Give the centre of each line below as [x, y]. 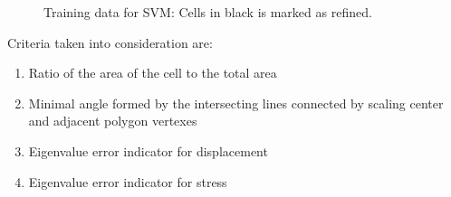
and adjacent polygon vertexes [113, 121]
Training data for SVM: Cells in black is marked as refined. [208, 12]
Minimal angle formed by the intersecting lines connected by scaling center [236, 103]
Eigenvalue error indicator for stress [128, 181]
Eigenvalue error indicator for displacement [148, 150]
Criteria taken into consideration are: [110, 42]
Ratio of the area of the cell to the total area [153, 73]
